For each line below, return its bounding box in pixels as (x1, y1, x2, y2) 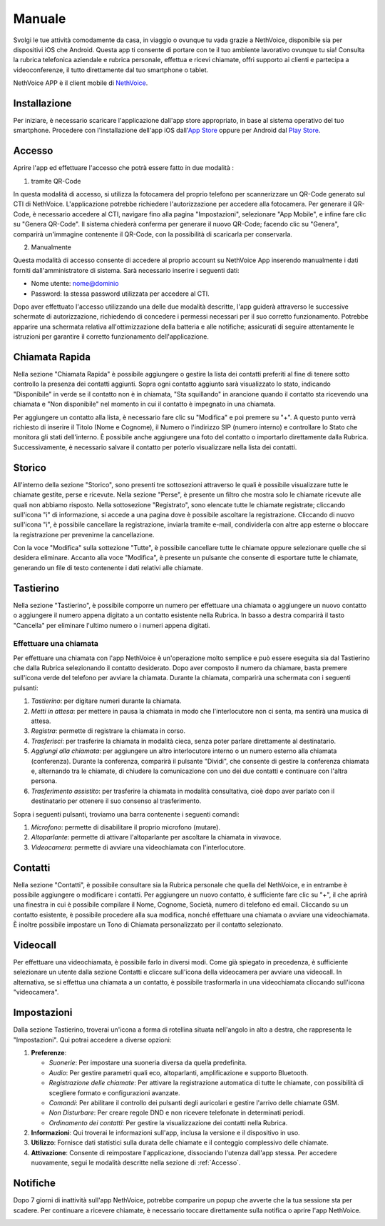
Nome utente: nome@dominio (31, 279, 119, 288)
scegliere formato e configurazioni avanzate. (48, 1088, 181, 1097)
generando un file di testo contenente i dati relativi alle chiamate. (13, 563, 203, 572)
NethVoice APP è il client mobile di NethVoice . (13, 79, 148, 87)
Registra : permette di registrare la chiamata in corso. (31, 727, 185, 735)
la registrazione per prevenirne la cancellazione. (13, 530, 155, 539)
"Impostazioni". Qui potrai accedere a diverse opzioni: (13, 1035, 172, 1044)
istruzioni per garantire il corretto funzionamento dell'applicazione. (13, 332, 210, 341)
